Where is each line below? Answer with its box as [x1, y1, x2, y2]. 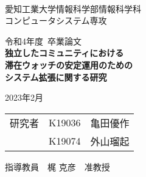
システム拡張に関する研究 [5, 70, 107, 83]
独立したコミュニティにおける [5, 46, 124, 59]
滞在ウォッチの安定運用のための [5, 58, 133, 71]
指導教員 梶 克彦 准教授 [5, 160, 110, 173]
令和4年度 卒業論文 [5, 34, 82, 47]
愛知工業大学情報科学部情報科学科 [5, 2, 141, 15]
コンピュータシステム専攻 [5, 14, 107, 27]
